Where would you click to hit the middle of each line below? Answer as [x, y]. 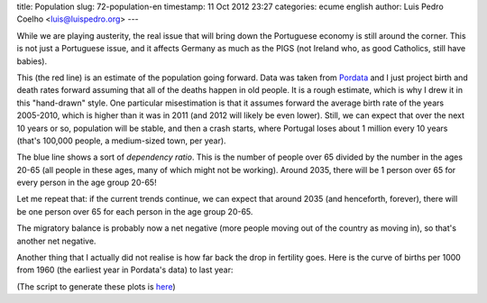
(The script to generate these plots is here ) [96, 286]
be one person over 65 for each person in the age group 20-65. [135, 211]
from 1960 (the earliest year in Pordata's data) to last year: [125, 270]
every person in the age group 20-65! [87, 183]
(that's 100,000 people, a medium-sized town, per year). [121, 141]
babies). [32, 61]
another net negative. [56, 241]
